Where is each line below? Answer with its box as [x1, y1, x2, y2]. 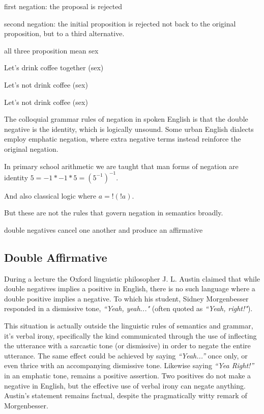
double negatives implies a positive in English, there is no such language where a [4, 283, 255, 294]
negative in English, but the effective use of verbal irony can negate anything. [4, 380, 246, 391]
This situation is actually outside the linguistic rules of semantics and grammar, [4, 320, 253, 330]
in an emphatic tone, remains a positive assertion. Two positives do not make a [4, 370, 251, 380]
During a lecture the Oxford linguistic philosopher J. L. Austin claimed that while [4, 273, 260, 284]
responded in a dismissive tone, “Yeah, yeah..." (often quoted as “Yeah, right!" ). [4, 303, 253, 314]
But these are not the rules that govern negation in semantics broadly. [4, 207, 223, 218]
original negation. [4, 143, 58, 154]
